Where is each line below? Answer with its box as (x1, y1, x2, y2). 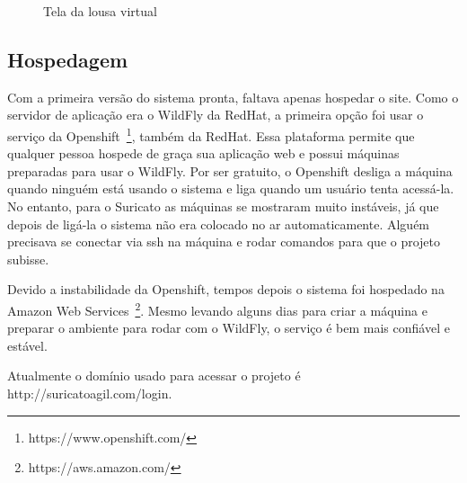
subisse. (7, 249, 49, 268)
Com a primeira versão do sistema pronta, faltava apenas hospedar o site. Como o (7, 87, 459, 106)
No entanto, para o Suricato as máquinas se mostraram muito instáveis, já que (7, 197, 439, 216)
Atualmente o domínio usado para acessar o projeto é (7, 366, 301, 385)
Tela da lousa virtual (43, 2, 157, 20)
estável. (7, 335, 48, 354)
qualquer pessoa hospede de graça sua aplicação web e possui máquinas (7, 144, 400, 163)
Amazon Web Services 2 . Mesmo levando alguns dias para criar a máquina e (7, 298, 427, 319)
